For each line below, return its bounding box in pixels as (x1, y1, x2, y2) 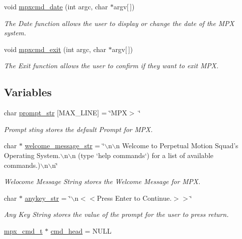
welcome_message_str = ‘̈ (25, 140, 105, 151)
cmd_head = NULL (50, 225, 112, 236)
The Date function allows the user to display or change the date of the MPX (4, 18, 235, 28)
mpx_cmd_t (4, 225, 43, 236)
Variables (4, 84, 52, 100)
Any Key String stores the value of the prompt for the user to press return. (4, 209, 229, 219)
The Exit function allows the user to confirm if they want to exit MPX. (4, 60, 219, 71)
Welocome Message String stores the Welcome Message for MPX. (4, 176, 201, 186)
